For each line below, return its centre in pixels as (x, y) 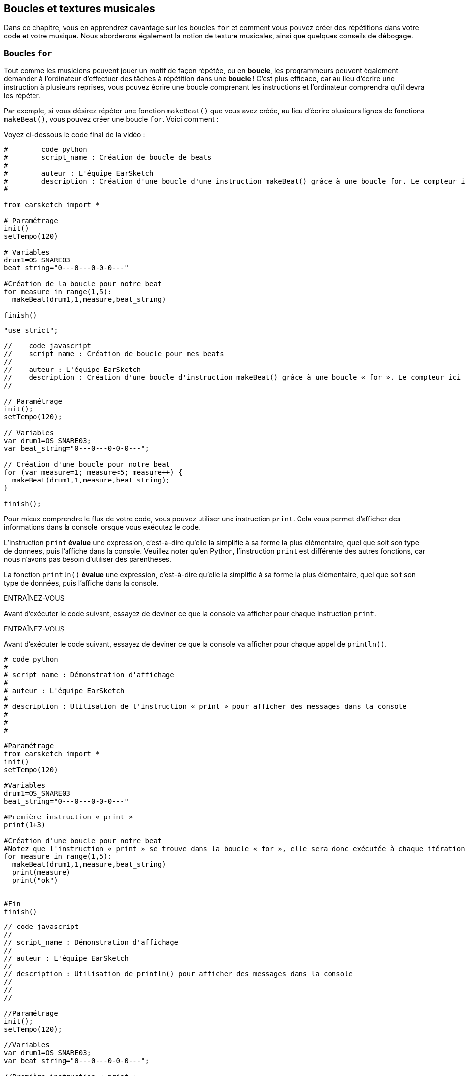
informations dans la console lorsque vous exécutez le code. (102, 527)
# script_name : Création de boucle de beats (108, 158)
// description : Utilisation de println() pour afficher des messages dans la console (179, 974)
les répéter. (22, 96)
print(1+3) (25, 825)
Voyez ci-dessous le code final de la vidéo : (75, 135)
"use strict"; (31, 330)
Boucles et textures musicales (80, 9)
